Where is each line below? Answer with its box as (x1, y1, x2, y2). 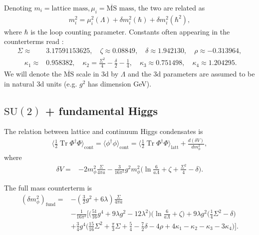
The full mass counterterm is (4, 182, 92, 193)
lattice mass (51, 5, 88, 12)
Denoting (4, 2, 32, 12)
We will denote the (4, 68, 62, 78)
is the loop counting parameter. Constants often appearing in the (30, 26, 230, 36)
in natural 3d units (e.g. (4, 78, 77, 88)
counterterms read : (4, 36, 64, 46)
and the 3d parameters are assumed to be (128, 68, 255, 78)
